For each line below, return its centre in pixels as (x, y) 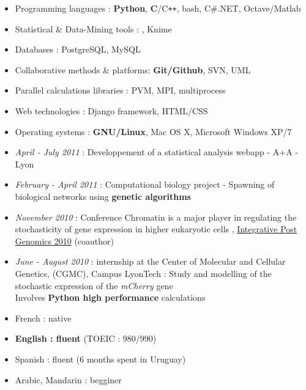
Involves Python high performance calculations (110, 297)
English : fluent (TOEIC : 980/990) (86, 338)
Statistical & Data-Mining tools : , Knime (93, 28)
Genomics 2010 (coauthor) (65, 241)
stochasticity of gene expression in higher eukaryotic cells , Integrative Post (156, 229)
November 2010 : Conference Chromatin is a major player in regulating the (156, 217)
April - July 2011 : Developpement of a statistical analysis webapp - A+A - (156, 152)
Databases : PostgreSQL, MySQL (78, 49)
